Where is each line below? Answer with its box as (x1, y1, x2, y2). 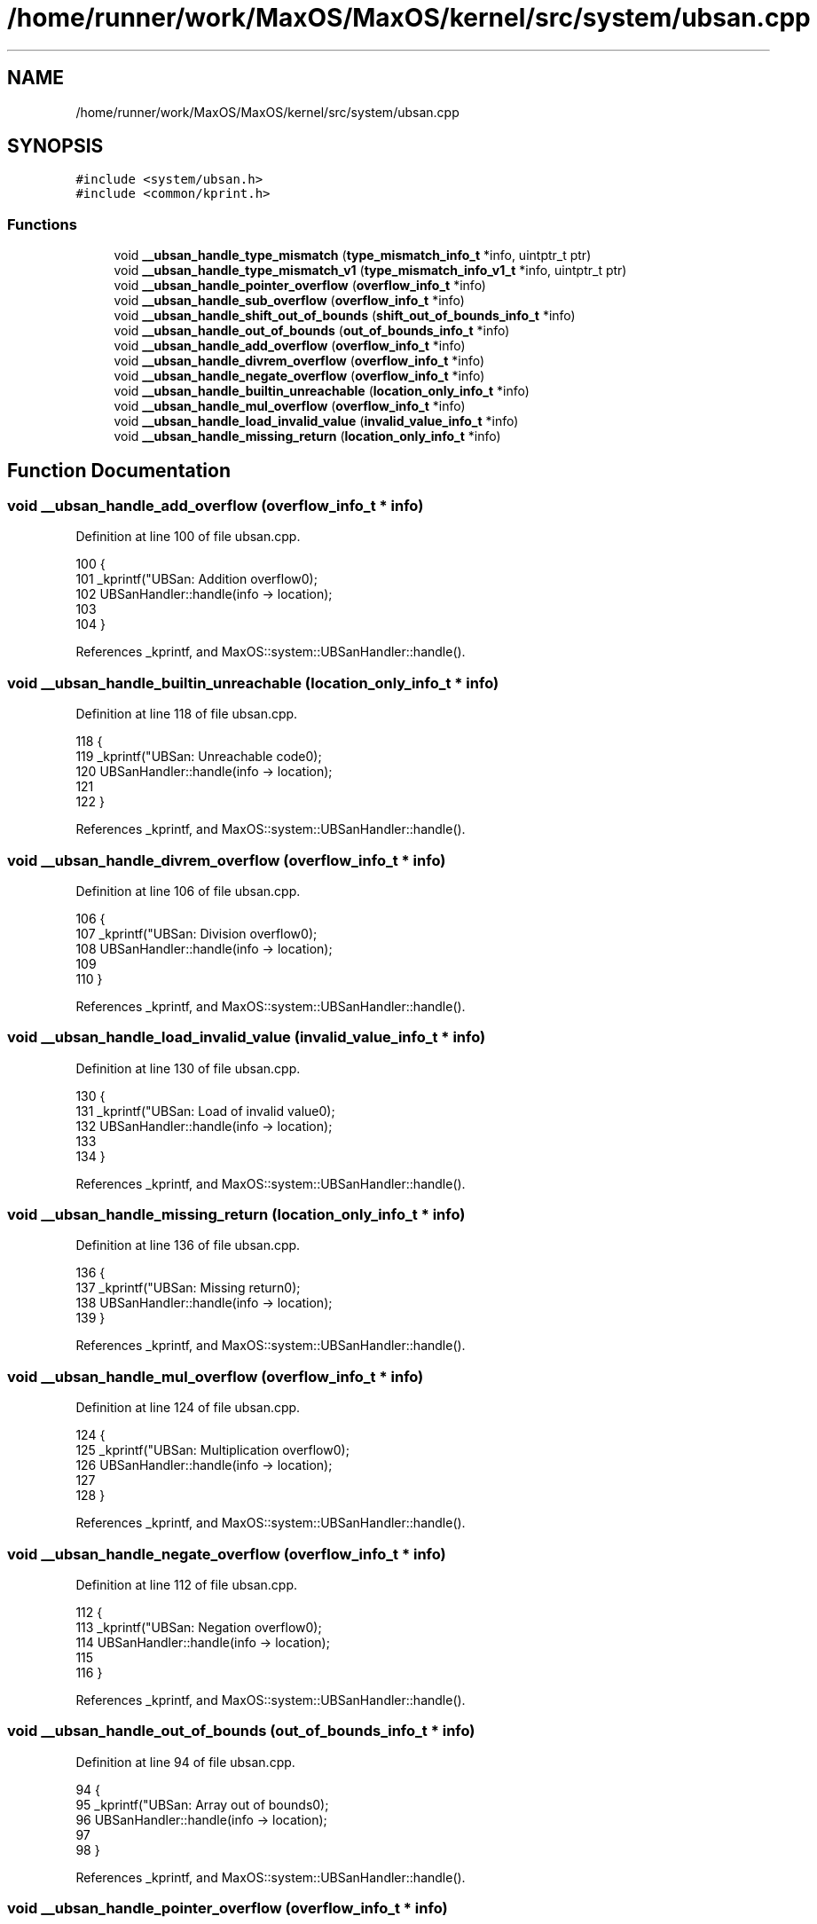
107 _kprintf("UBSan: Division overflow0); (75, 925, 318, 941)
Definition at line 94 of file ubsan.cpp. (75, 1754, 295, 1770)
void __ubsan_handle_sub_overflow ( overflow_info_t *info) (114, 293, 465, 309)
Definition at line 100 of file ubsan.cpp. (75, 529, 301, 545)
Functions (7, 215, 77, 233)
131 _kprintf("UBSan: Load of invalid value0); (75, 1103, 335, 1119)
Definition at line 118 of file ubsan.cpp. (75, 706, 298, 722)
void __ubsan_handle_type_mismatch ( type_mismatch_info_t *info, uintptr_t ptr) (114, 247, 592, 263)
